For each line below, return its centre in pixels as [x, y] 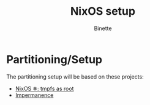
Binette [103, 28]
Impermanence [34, 95]
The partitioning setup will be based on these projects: [75, 76]
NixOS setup [103, 11]
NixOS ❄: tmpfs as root [44, 88]
